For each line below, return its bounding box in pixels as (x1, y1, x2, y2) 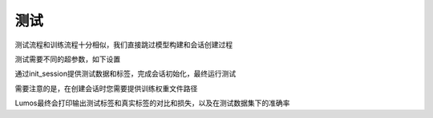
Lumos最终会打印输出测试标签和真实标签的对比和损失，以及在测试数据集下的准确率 (14, 98, 290, 108)
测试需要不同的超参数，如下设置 (14, 54, 120, 64)
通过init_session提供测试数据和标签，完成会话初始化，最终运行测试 (14, 69, 237, 79)
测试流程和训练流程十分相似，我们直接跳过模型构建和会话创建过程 (14, 40, 233, 49)
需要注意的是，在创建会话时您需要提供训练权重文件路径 (14, 84, 198, 93)
